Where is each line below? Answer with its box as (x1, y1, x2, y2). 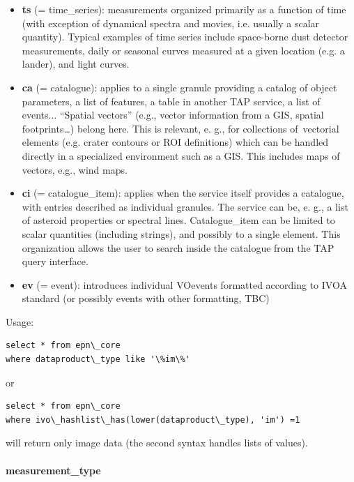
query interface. (22, 254, 88, 269)
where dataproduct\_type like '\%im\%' (6, 354, 190, 365)
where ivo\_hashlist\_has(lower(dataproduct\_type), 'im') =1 (6, 414, 300, 425)
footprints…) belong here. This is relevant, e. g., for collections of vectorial (22, 121, 339, 135)
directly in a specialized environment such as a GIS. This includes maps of (22, 148, 340, 163)
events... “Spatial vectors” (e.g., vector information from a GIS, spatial (22, 107, 324, 122)
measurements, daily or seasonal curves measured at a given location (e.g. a (22, 43, 345, 57)
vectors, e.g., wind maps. (22, 162, 128, 176)
